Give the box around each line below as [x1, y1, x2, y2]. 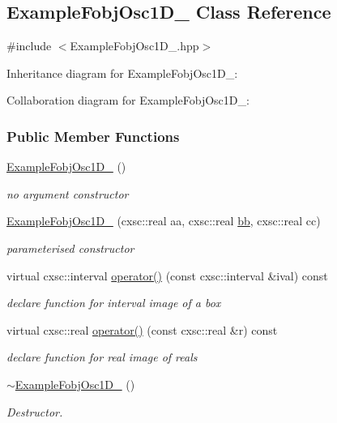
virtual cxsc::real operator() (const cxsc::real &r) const [6, 321, 278, 338]
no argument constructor [6, 185, 129, 202]
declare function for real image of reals [6, 348, 198, 365]
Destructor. [6, 403, 63, 420]
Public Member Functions [6, 126, 180, 146]
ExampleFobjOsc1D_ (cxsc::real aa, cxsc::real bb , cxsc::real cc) [6, 212, 321, 229]
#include [6, 37, 52, 54]
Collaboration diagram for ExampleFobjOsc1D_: [6, 92, 250, 109]
